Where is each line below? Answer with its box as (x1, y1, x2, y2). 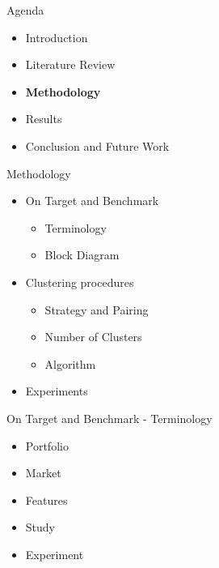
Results (25, 110, 62, 127)
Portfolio (25, 437, 69, 454)
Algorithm (44, 355, 96, 372)
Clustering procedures (25, 273, 134, 290)
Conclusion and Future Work (25, 137, 170, 154)
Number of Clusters (44, 328, 142, 345)
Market (25, 464, 61, 481)
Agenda (6, 2, 44, 18)
